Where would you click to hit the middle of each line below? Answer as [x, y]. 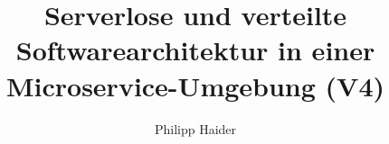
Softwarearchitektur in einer [195, 50]
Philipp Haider [195, 128]
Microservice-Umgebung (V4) [195, 85]
